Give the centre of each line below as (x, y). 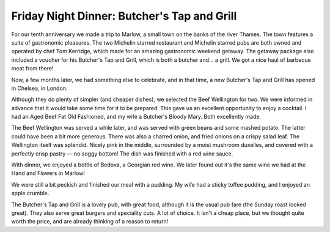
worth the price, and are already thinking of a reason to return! (90, 222)
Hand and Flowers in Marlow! (48, 173)
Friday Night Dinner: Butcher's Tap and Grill (124, 16)
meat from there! (33, 69)
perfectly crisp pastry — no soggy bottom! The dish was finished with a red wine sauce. (122, 154)
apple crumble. (30, 193)
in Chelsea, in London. (39, 88)
